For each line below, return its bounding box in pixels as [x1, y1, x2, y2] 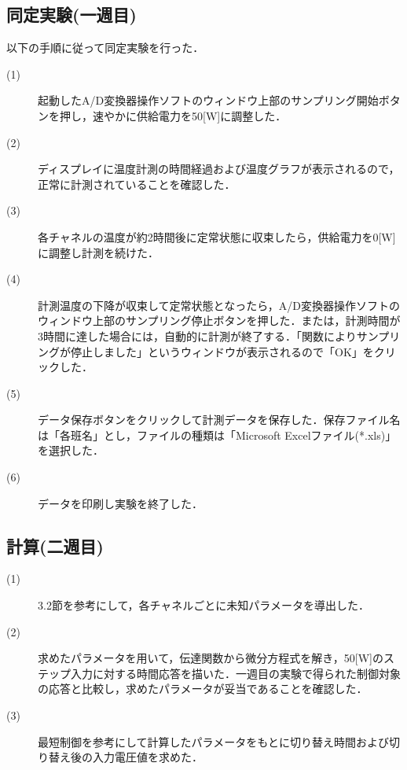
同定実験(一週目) [6, 2, 137, 27]
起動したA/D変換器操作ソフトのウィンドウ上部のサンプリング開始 [38, 92, 379, 109]
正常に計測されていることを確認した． [38, 175, 236, 192]
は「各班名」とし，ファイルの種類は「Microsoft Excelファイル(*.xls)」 [38, 426, 397, 443]
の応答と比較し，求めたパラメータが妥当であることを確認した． [38, 680, 368, 697]
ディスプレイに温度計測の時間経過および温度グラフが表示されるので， [38, 160, 400, 177]
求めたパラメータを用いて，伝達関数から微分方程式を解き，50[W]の [38, 650, 383, 666]
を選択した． [38, 442, 104, 459]
